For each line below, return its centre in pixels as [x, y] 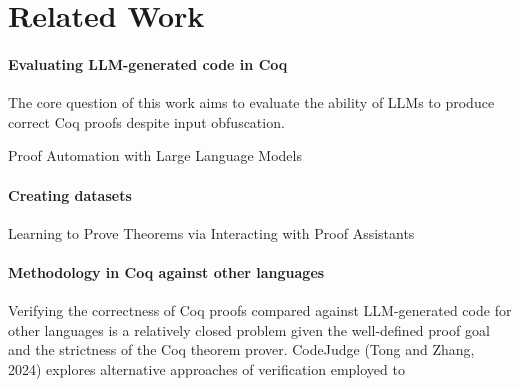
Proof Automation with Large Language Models [155, 155]
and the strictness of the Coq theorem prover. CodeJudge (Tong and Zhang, [241, 349]
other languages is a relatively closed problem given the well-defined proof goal [249, 329]
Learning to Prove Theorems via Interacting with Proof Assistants [211, 232]
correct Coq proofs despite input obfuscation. [146, 121]
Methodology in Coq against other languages [166, 271]
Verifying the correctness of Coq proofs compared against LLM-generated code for [260, 310]
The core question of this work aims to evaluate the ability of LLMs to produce [251, 102]
